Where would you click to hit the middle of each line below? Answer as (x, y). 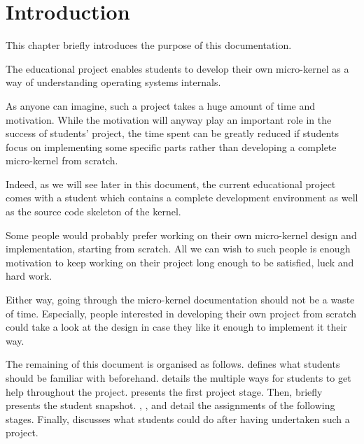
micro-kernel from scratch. (62, 160)
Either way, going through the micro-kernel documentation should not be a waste (180, 300)
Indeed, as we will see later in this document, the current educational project (171, 184)
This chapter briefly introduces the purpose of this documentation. (149, 45)
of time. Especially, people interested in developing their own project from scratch (181, 313)
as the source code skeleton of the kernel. (93, 212)
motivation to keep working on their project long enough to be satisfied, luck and (180, 262)
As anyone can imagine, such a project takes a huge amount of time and (161, 105)
